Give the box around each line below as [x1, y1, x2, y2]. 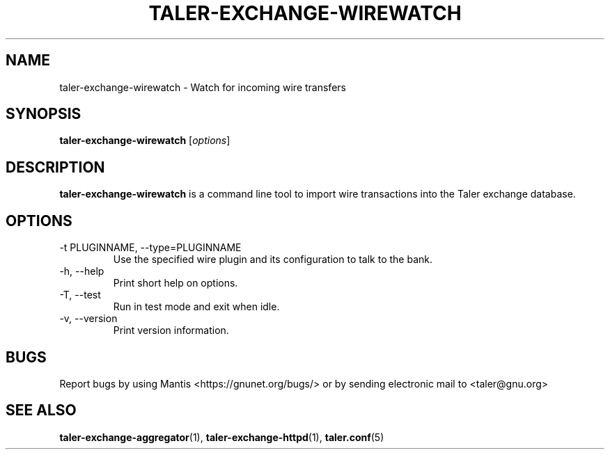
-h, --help [59, 265, 104, 278]
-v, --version [59, 312, 118, 325]
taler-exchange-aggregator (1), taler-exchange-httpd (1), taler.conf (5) [59, 431, 384, 443]
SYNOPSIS [6, 105, 81, 123]
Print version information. [113, 324, 229, 337]
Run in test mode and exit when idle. [113, 301, 280, 313]
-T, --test [59, 289, 101, 301]
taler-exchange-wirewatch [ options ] [59, 134, 230, 147]
